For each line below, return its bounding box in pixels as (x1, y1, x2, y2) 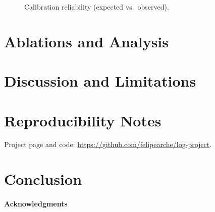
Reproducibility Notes (4, 110, 162, 130)
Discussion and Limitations (4, 70, 196, 91)
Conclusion (4, 169, 82, 189)
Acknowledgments (4, 198, 68, 209)
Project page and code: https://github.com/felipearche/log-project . (4, 139, 212, 150)
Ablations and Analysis (4, 31, 169, 51)
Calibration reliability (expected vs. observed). (24, 2, 169, 12)
